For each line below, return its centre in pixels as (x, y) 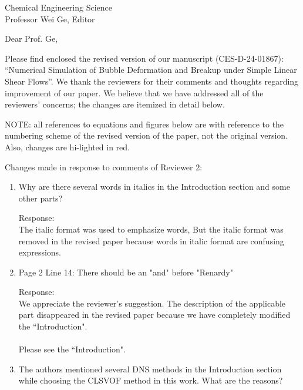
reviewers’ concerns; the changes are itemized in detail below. (115, 104)
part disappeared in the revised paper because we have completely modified (154, 315)
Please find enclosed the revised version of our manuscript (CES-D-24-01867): (144, 58)
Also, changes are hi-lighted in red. (67, 147)
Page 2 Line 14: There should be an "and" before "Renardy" (126, 272)
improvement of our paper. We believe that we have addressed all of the (134, 93)
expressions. (40, 252)
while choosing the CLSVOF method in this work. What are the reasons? (151, 380)
